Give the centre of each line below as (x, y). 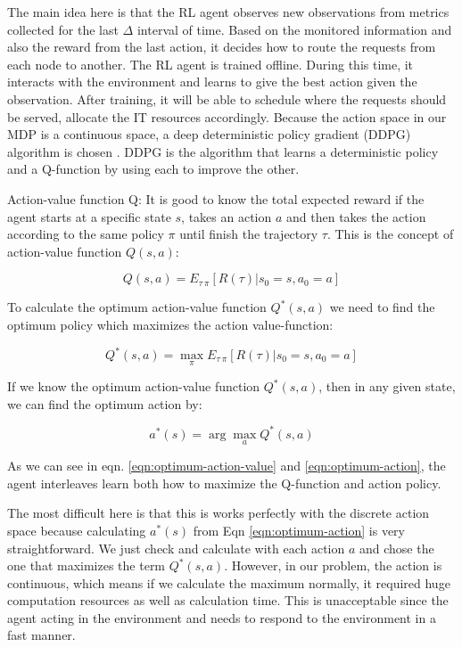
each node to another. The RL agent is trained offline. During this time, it (210, 64)
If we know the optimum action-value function (134, 386)
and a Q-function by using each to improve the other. (153, 169)
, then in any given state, (387, 386)
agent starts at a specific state (89, 216)
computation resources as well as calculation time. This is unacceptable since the (228, 600)
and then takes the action (356, 216)
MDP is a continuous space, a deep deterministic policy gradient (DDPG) (209, 134)
